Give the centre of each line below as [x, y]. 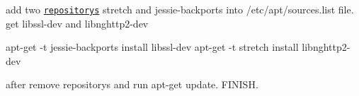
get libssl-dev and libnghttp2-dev [77, 23]
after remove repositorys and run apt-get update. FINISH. [132, 84]
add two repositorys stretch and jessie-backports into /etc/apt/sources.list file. [180, 9]
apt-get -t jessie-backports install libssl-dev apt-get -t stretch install [152, 47]
